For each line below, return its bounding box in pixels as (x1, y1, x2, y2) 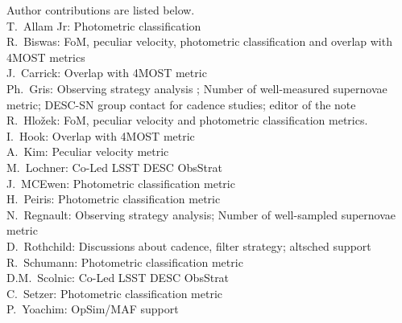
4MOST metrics (6, 48, 85, 65)
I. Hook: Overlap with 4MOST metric (6, 127, 195, 144)
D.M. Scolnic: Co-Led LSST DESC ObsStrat (6, 269, 230, 286)
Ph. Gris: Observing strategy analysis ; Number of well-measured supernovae (6, 80, 387, 96)
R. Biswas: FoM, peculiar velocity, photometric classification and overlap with (6, 33, 392, 50)
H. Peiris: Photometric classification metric (6, 190, 221, 207)
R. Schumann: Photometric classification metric (6, 253, 243, 270)
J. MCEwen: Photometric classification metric (6, 174, 235, 191)
